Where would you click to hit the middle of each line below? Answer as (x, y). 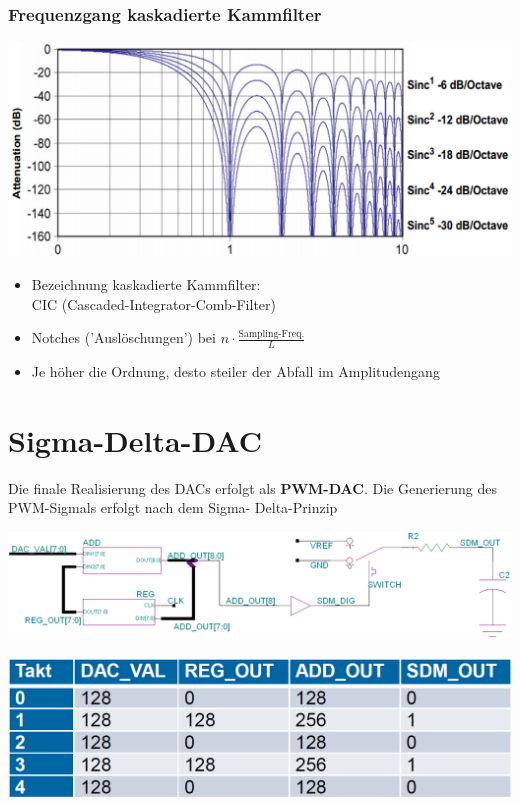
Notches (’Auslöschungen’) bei (123, 337)
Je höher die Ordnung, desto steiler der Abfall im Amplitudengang (235, 370)
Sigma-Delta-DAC (135, 439)
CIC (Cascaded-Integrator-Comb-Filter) (153, 303)
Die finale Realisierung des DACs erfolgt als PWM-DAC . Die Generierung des (253, 487)
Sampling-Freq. (271, 333)
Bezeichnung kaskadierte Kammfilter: (146, 283)
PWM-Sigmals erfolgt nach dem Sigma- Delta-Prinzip (173, 507)
